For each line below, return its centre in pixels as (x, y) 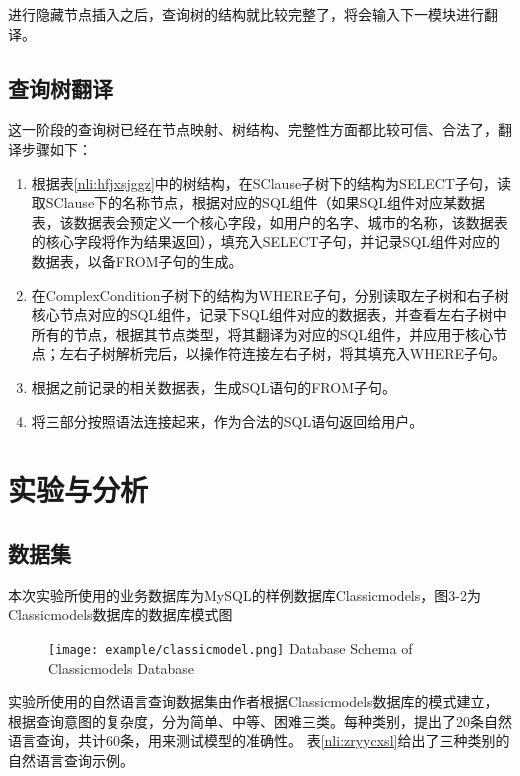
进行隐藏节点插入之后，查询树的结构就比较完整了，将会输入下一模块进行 (246, 14)
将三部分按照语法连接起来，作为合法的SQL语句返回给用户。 (227, 420)
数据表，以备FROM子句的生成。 (137, 260)
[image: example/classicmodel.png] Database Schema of (230, 647)
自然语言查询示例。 (71, 759)
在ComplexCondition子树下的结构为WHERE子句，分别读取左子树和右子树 (270, 294)
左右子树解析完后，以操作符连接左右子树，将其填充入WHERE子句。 (283, 353)
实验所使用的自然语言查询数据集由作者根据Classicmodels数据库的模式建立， (253, 701)
